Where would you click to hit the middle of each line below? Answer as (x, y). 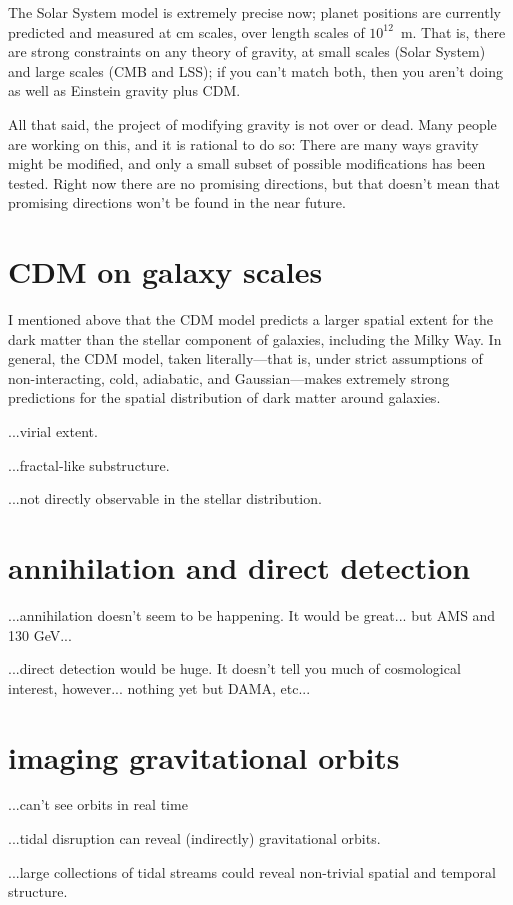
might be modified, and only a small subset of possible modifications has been (247, 163)
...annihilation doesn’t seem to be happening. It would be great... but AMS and (252, 614)
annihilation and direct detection (239, 567)
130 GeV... (40, 634)
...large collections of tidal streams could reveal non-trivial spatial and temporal (252, 871)
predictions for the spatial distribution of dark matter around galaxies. (224, 397)
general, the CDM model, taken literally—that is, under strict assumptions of (245, 358)
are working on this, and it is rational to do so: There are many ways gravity (243, 143)
